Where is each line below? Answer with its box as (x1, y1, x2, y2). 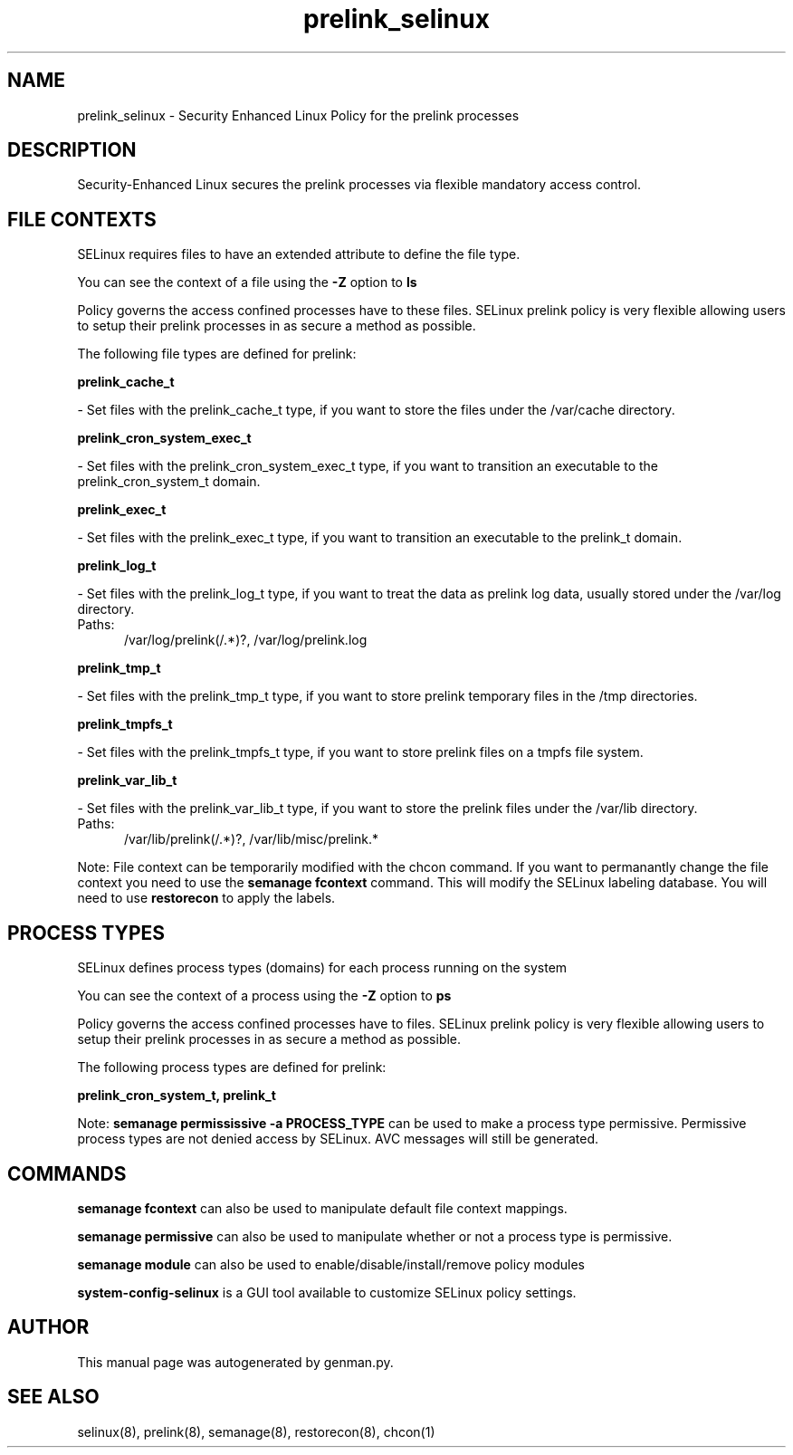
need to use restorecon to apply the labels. (77, 890, 336, 906)
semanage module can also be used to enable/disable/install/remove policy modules (77, 1256, 586, 1272)
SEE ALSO (7, 1385, 100, 1409)
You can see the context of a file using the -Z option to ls (77, 274, 417, 291)
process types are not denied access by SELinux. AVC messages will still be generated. (77, 1131, 599, 1147)
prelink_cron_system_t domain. (77, 474, 261, 490)
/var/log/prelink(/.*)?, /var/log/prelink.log (124, 632, 368, 648)
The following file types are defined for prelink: (77, 346, 357, 362)
